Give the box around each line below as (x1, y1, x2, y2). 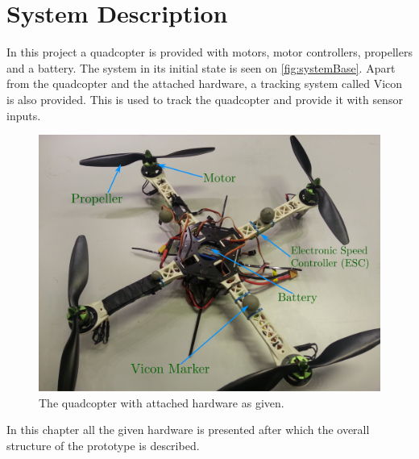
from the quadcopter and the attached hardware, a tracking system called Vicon (6, 75, 403, 92)
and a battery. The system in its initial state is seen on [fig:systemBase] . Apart (6, 59, 396, 76)
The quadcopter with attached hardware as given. (39, 394, 284, 411)
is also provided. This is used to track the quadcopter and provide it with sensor (6, 90, 403, 107)
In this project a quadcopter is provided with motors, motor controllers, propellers (6, 44, 413, 61)
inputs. (6, 106, 41, 123)
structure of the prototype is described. (6, 436, 200, 453)
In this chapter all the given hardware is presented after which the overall (6, 421, 370, 438)
